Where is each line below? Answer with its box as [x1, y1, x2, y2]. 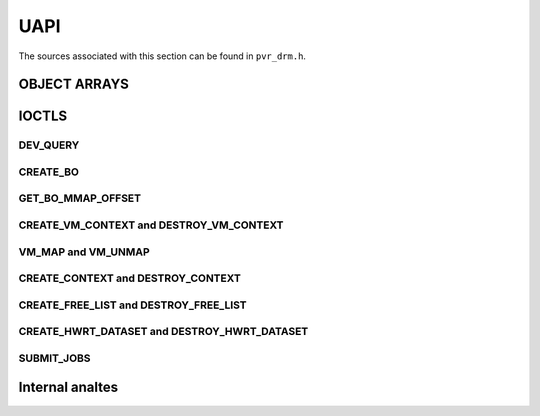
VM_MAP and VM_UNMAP [18, 245, 150, 259]
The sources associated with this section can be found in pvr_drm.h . [18, 50, 307, 62]
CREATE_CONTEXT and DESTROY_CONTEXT [18, 271, 242, 285]
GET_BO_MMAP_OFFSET [18, 191, 142, 205]
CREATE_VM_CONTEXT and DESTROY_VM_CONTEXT [18, 218, 284, 232]
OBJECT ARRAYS [18, 76, 130, 93]
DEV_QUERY [18, 138, 80, 152]
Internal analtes [18, 379, 119, 396]
